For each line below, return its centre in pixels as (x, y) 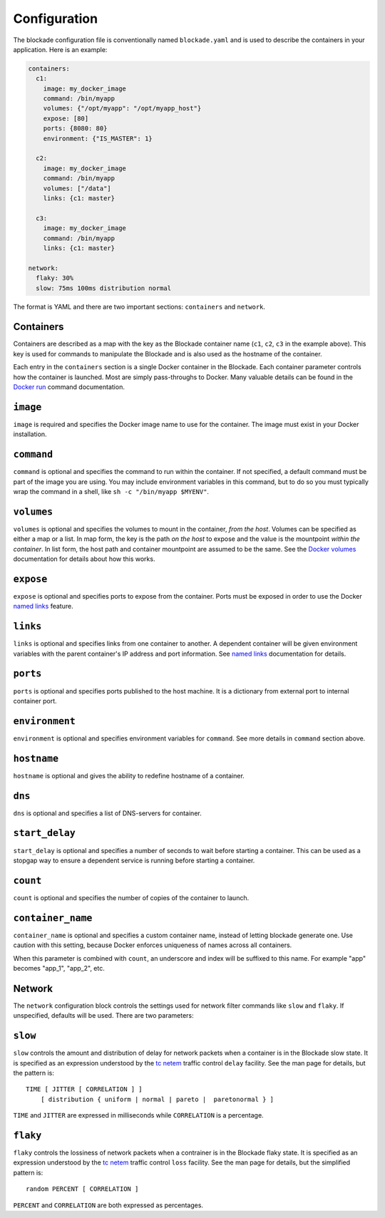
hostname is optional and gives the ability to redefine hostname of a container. (129, 775)
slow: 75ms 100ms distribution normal (103, 288)
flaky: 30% (55, 278)
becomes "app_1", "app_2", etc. (59, 968)
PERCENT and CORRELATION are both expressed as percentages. (108, 1205)
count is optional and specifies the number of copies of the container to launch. (131, 897)
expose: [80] (66, 118)
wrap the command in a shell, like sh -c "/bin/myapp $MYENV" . (111, 491)
